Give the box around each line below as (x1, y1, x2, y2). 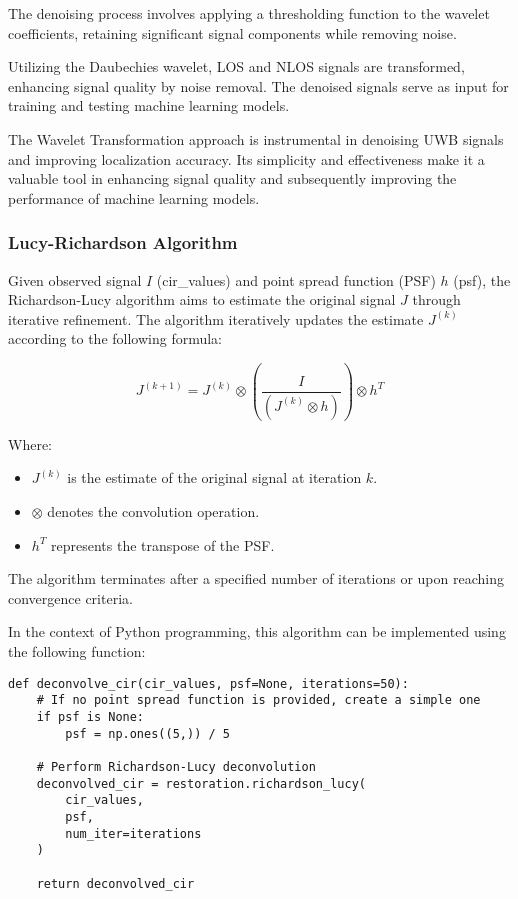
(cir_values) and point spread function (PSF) (156, 269, 436, 290)
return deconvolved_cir (36, 876, 195, 891)
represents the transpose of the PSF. (51, 534, 275, 555)
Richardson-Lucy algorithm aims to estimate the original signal (8, 289, 396, 310)
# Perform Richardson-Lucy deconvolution (36, 759, 316, 774)
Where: (8, 433, 52, 454)
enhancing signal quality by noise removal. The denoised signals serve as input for (8, 75, 509, 96)
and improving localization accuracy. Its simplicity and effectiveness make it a (8, 148, 485, 169)
